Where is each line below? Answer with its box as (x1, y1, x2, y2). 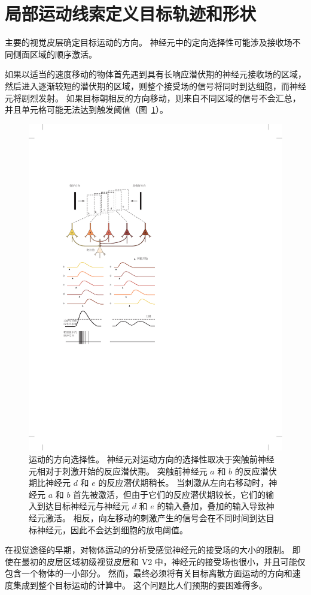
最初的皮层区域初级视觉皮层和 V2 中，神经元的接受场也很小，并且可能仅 (21, 555, 306, 567)
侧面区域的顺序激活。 (13, 47, 97, 60)
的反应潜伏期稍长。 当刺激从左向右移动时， (98, 476, 269, 489)
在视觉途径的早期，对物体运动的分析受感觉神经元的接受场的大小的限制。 (5, 543, 289, 556)
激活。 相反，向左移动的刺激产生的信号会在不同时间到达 (45, 512, 266, 524)
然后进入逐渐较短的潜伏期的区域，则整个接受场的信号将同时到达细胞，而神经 (5, 79, 306, 92)
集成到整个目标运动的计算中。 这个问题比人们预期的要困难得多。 (13, 578, 267, 591)
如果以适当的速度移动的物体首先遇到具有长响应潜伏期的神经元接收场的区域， (5, 68, 306, 80)
